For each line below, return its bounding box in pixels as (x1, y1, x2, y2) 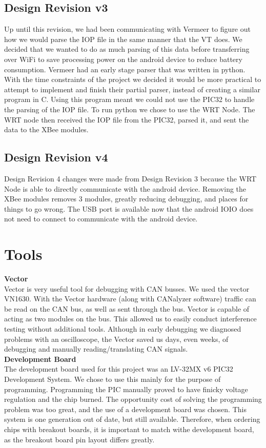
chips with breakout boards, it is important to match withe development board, (4, 423, 254, 434)
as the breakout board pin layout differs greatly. (4, 434, 155, 444)
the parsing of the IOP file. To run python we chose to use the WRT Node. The (4, 104, 255, 114)
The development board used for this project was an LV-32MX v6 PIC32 (4, 363, 233, 374)
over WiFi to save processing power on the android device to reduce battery (4, 53, 242, 64)
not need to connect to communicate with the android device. (4, 213, 198, 224)
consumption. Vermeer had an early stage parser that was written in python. (4, 64, 245, 74)
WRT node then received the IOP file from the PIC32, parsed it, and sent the (4, 114, 249, 125)
